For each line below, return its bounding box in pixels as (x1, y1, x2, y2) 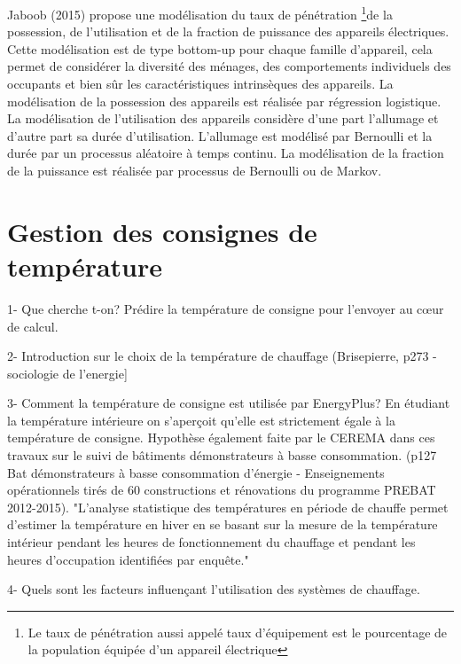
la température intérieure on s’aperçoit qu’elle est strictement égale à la (7, 410, 395, 429)
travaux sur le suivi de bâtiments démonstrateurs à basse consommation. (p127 (7, 446, 437, 465)
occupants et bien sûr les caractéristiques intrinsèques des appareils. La (7, 74, 394, 93)
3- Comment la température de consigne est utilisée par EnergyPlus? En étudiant (7, 394, 450, 412)
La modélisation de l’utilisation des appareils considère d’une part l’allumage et (7, 109, 439, 128)
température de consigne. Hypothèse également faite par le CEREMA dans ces (7, 428, 435, 447)
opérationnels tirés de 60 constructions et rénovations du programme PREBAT (7, 480, 436, 499)
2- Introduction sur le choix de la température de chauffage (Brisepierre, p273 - (7, 347, 437, 365)
